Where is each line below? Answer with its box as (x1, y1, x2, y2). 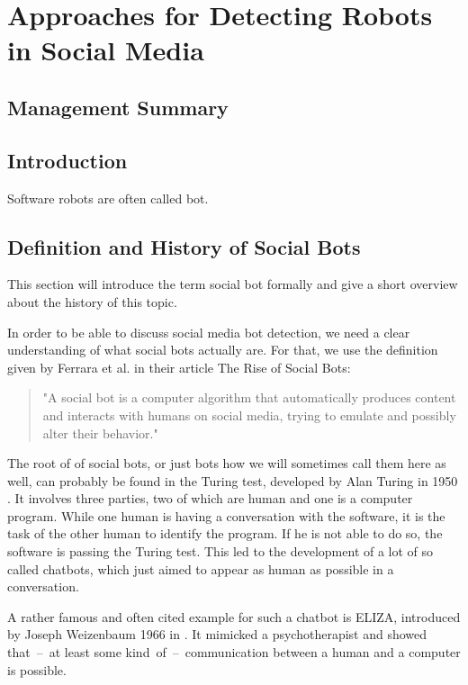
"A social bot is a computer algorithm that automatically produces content (42, 388, 456, 407)
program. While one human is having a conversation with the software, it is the (7, 506, 445, 525)
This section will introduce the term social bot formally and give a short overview (7, 275, 458, 293)
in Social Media (7, 32, 204, 68)
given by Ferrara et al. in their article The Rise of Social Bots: (7, 357, 351, 376)
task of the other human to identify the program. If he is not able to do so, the (7, 524, 443, 543)
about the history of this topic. (7, 292, 177, 311)
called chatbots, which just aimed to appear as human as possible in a (7, 559, 394, 578)
